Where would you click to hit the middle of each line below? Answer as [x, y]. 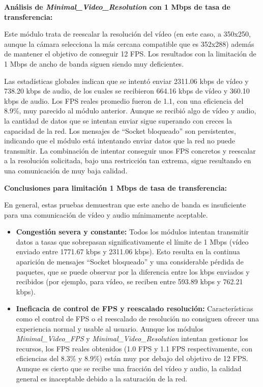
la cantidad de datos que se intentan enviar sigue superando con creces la [118, 120]
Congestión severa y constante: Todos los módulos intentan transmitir [132, 232]
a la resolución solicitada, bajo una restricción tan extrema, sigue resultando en [128, 160]
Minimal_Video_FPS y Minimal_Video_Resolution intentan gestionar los [132, 338]
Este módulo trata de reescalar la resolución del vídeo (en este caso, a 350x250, [127, 34]
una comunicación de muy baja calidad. [66, 170]
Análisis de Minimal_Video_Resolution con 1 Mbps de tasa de [117, 7]
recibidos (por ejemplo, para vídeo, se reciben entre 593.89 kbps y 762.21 [129, 281]
